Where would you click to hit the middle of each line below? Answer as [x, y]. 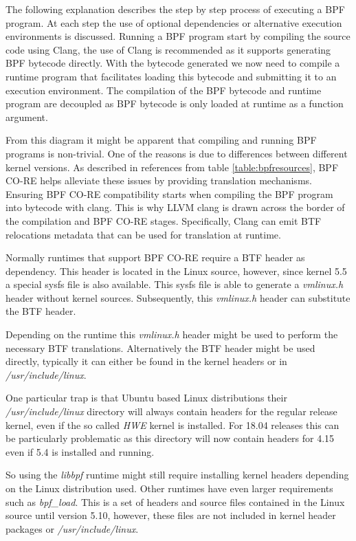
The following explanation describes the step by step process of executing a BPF [175, 9]
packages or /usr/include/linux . [72, 528]
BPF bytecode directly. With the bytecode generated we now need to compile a [173, 63]
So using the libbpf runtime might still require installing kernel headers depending [177, 475]
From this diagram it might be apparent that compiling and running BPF [161, 140]
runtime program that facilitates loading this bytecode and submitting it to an [171, 76]
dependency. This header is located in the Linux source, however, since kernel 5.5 [176, 270]
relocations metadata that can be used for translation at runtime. [143, 234]
